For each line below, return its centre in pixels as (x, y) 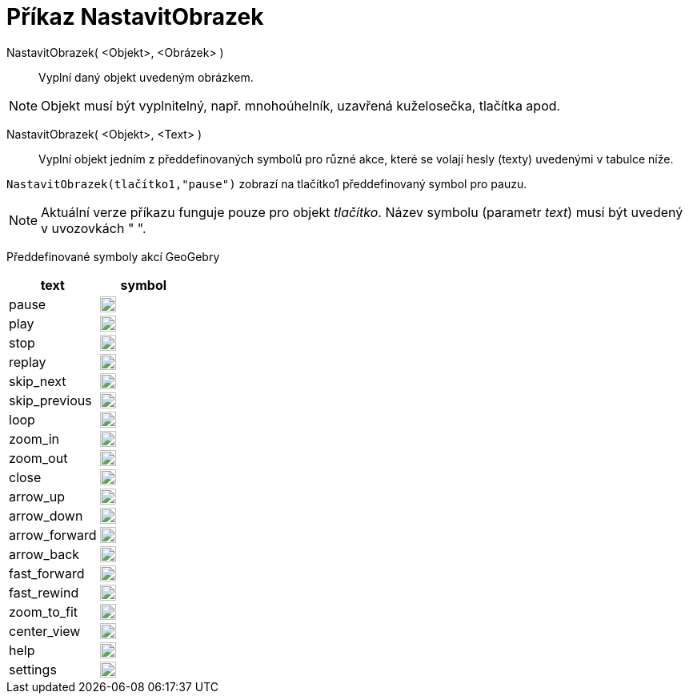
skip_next (38, 381)
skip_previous (50, 400)
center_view (45, 631)
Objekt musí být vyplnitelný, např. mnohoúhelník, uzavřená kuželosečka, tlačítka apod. (301, 105)
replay (28, 362)
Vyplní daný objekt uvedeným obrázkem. (146, 77)
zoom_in (34, 439)
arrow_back (44, 554)
